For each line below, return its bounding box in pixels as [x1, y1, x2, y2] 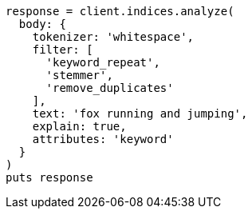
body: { [18, 18, 66, 30]
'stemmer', [45, 69, 113, 82]
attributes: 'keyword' [32, 133, 174, 145]
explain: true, [32, 120, 127, 133]
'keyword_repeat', [45, 56, 160, 69]
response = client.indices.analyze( [6, 5, 234, 18]
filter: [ [32, 43, 93, 56]
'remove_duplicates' [45, 82, 174, 94]
